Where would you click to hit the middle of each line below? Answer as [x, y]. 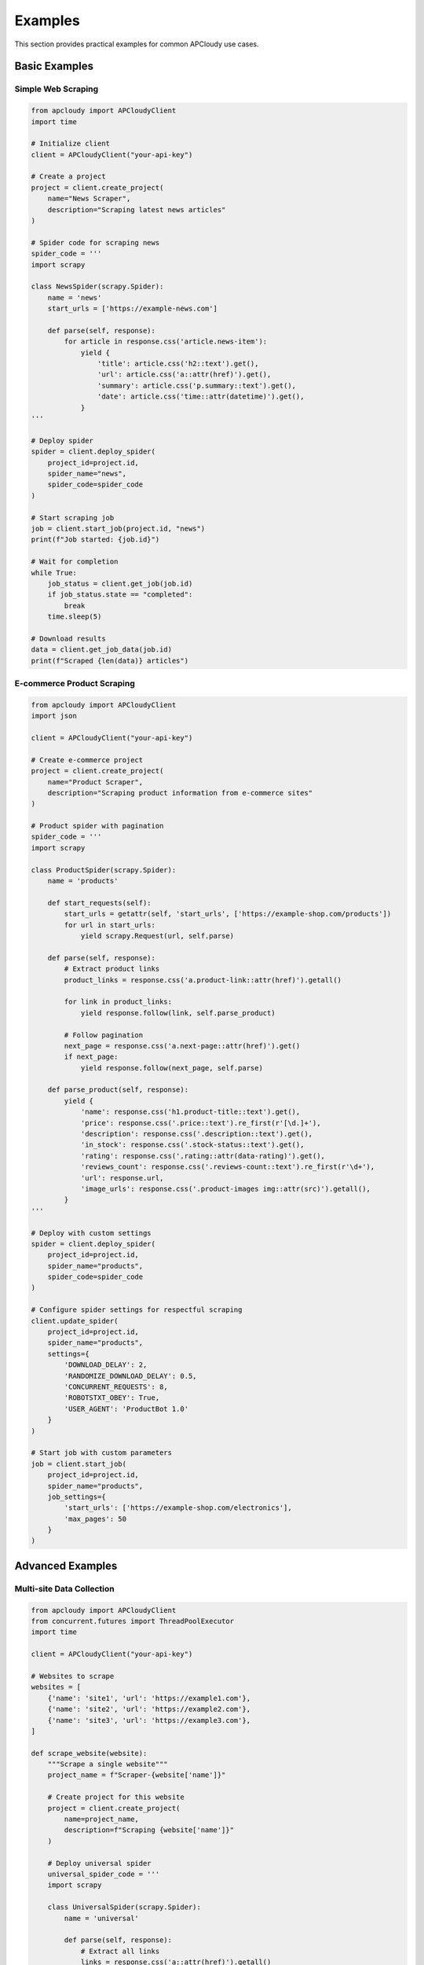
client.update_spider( [75, 1321]
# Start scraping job [73, 518]
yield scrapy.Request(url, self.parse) [157, 936]
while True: [54, 573]
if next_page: [91, 1057]
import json [54, 716]
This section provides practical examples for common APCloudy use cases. [137, 44]
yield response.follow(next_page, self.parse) [172, 1068]
